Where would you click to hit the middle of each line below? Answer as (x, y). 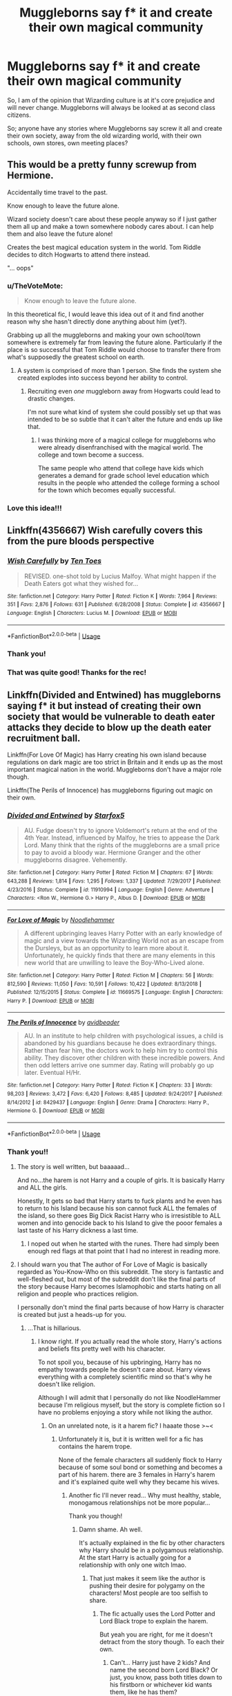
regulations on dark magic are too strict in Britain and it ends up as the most (115, 762)
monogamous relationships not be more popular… (139, 1503)
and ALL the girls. (42, 1188)
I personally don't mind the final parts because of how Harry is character (120, 1307)
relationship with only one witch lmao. (133, 1565)
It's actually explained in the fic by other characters (152, 1543)
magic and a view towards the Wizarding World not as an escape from (124, 940)
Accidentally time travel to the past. (58, 192)
